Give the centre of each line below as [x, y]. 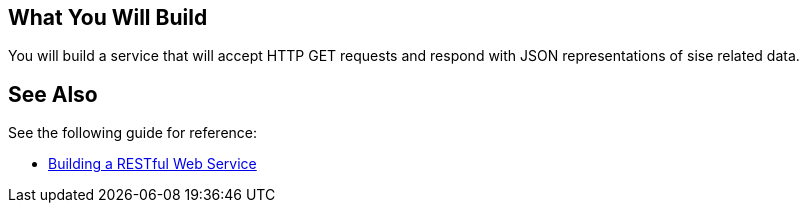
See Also [53, 94]
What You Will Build [108, 17]
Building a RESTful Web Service [152, 164]
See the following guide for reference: [133, 133]
